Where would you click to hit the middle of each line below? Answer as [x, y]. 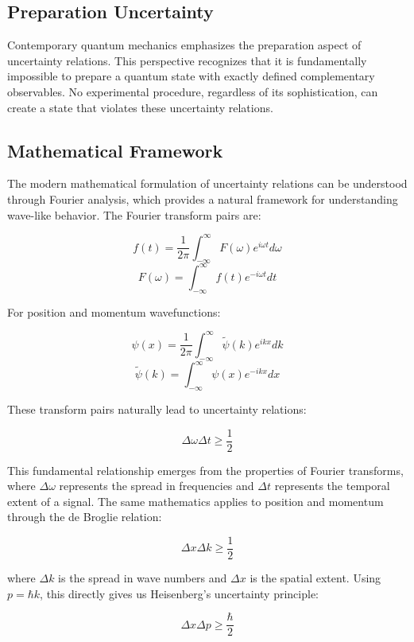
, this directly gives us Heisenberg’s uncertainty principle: [180, 593]
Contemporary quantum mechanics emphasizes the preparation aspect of [184, 45]
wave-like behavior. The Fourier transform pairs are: [134, 214]
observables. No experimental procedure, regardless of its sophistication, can [193, 91]
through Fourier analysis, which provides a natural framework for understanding [203, 198]
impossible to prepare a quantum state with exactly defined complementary [191, 76]
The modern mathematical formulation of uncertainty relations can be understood [207, 183]
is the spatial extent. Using [315, 578]
